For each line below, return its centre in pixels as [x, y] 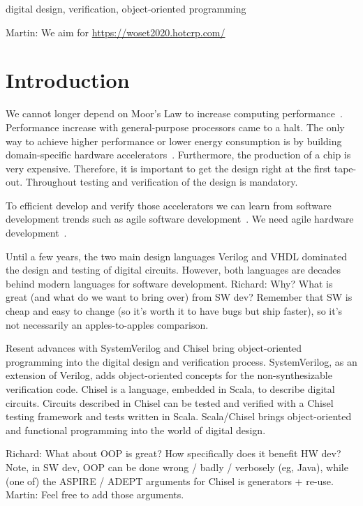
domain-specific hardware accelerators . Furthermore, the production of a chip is [178, 155]
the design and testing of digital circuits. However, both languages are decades [173, 270]
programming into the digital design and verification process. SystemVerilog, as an [181, 361]
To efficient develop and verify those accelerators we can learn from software [169, 205]
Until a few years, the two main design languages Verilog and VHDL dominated [177, 256]
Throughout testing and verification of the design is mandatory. [162, 182]
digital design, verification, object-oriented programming [126, 8]
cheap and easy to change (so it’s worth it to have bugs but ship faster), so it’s [174, 311]
